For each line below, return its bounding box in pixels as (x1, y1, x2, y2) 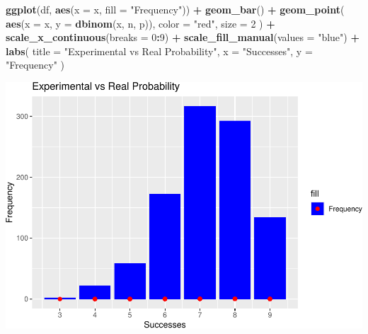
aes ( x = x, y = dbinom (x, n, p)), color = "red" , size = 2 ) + (6, 16, 275, 30)
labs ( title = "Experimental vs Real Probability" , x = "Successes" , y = (6, 43, 313, 58)
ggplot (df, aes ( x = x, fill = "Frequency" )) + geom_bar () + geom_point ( (6, 2, 345, 16)
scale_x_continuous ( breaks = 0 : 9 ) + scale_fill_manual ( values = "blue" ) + (6, 30, 360, 45)
